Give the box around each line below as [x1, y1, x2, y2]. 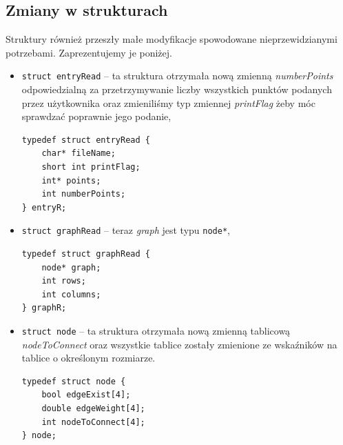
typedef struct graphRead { [21, 249, 150, 259]
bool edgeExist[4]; [41, 390, 131, 400]
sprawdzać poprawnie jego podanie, [21, 109, 171, 123]
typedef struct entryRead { [21, 135, 150, 145]
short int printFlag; [41, 162, 141, 172]
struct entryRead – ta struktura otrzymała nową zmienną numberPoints [21, 68, 333, 83]
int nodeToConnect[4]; [41, 417, 145, 427]
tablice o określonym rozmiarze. [21, 350, 156, 365]
